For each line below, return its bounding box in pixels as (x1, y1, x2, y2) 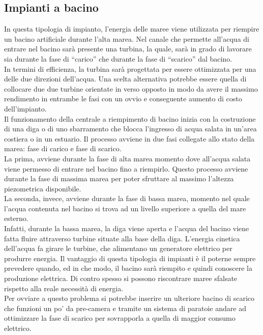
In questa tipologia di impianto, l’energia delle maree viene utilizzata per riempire (4, 23, 259, 34)
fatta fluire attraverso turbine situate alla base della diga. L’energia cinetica (4, 233, 240, 243)
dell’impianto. (4, 103, 47, 114)
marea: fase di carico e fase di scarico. (4, 143, 122, 154)
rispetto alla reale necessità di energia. (4, 283, 124, 293)
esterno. (4, 213, 28, 224)
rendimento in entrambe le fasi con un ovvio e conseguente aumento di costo (4, 93, 242, 104)
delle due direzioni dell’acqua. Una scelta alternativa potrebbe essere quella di (4, 73, 247, 84)
